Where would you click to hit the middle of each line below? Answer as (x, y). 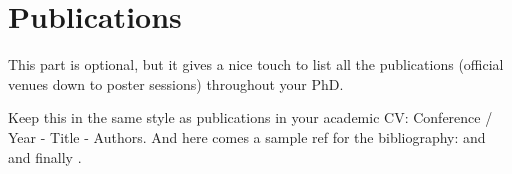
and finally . (45, 156)
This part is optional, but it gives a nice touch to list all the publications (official (256, 64)
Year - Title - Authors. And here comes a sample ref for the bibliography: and (247, 136)
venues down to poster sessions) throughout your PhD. (176, 83)
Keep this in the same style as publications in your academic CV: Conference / (250, 117)
